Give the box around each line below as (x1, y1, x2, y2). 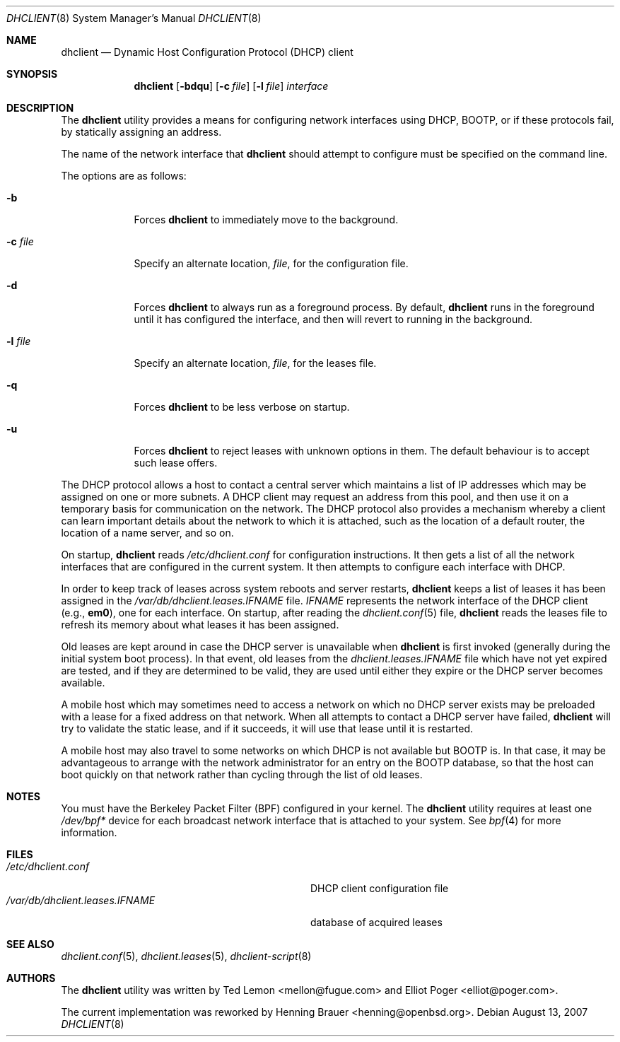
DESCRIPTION (6, 102, 74, 114)
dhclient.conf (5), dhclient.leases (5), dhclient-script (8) (61, 950, 312, 962)
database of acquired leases (310, 916, 443, 928)
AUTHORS (6, 972, 56, 984)
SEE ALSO (6, 938, 54, 950)
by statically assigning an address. (61, 126, 222, 138)
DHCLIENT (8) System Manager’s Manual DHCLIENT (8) (6, 12, 262, 24)
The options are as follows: (61, 170, 187, 182)
